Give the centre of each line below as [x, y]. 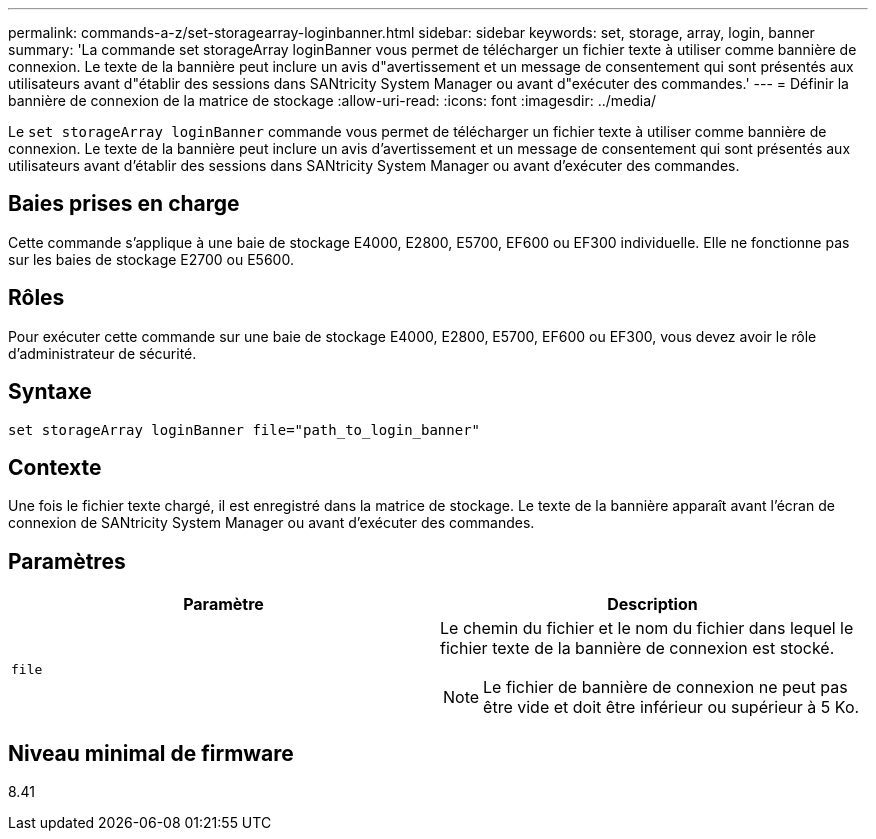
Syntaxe [50, 392]
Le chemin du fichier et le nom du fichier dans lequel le [647, 628]
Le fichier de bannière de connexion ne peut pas [665, 687]
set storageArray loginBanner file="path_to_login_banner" [244, 429]
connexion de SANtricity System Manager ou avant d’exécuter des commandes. [271, 523]
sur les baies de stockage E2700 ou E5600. [151, 259]
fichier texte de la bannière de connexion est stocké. [637, 648]
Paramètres [67, 561]
